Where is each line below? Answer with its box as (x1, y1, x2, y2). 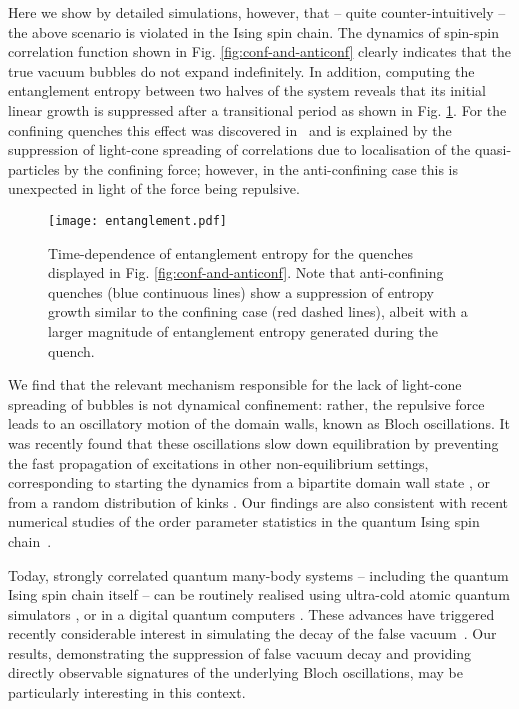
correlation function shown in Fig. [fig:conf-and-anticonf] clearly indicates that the (8, 41, 511, 62)
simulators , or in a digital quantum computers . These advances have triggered (8, 603, 495, 624)
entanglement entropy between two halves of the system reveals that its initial (8, 80, 486, 101)
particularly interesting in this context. (8, 682, 246, 703)
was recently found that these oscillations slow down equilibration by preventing (8, 432, 499, 453)
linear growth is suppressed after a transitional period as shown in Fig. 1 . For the (8, 99, 507, 120)
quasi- (474, 139, 512, 160)
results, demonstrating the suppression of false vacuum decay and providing (8, 642, 472, 663)
